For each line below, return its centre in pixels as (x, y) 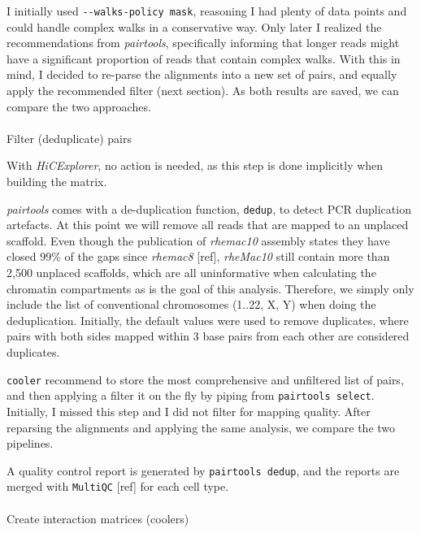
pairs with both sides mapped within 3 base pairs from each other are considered (208, 336)
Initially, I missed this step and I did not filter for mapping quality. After (189, 411)
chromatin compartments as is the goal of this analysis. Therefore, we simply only (210, 288)
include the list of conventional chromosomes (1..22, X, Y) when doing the (191, 304)
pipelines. (30, 443)
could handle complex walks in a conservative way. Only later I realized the (194, 26)
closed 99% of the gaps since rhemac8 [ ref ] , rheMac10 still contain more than (198, 256)
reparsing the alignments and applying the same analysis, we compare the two (201, 427)
